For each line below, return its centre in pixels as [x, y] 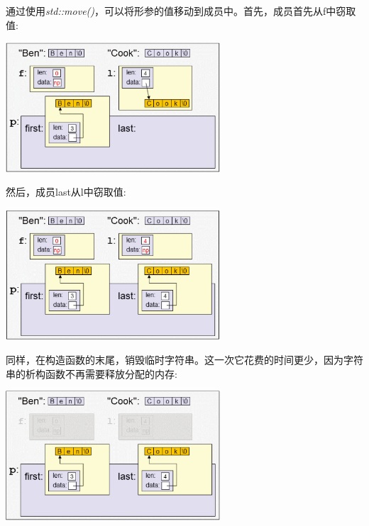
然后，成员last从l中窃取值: [66, 192]
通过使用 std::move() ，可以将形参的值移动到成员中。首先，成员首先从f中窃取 [181, 11]
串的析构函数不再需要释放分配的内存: [92, 373]
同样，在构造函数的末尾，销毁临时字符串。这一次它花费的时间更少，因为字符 [184, 360]
